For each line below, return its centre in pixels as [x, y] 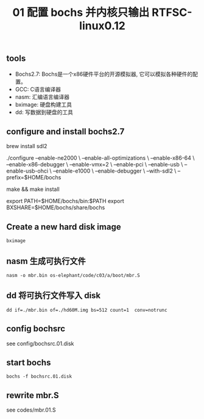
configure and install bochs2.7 [65, 131]
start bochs [29, 363]
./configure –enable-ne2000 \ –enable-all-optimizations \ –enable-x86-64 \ [100, 158]
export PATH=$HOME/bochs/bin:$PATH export [65, 201]
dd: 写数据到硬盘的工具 [44, 112]
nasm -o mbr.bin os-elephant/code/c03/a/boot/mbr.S [73, 276]
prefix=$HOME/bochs [34, 177]
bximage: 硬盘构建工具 [43, 104]
